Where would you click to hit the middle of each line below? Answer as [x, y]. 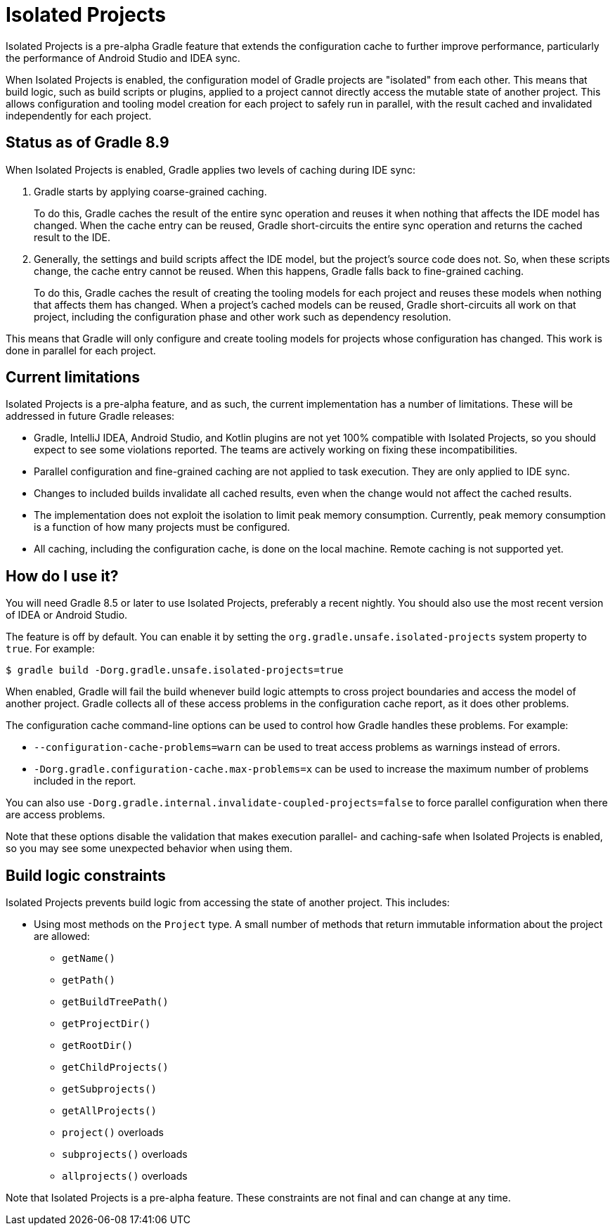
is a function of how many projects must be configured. [162, 527]
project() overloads [113, 1133]
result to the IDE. [72, 237]
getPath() [89, 980]
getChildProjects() [115, 1068]
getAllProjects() [109, 1111]
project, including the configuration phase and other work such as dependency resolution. [242, 316]
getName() [89, 959]
